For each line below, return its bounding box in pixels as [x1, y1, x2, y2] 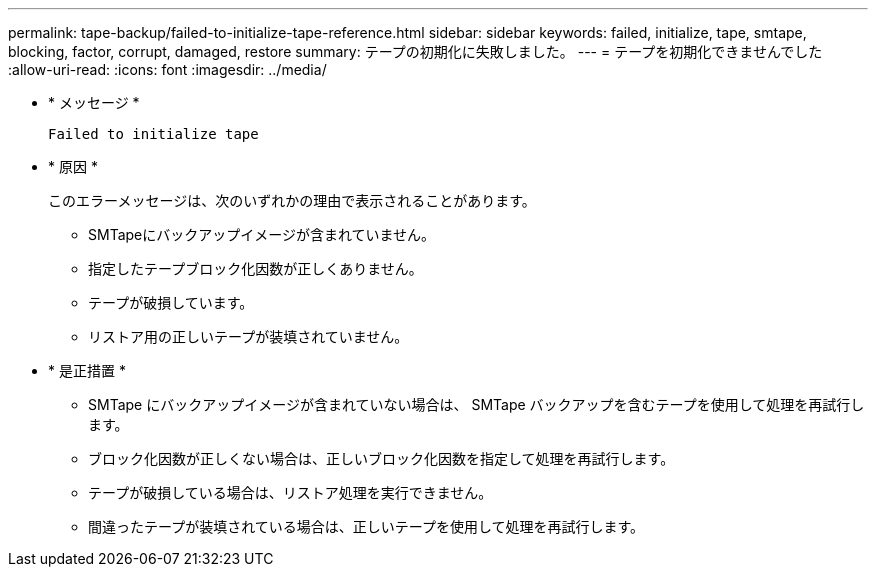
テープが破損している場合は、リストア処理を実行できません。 [88, 484, 493, 501]
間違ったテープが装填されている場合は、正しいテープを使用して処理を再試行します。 [88, 518, 645, 535]
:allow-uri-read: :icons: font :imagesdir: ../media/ [8, 61, 327, 78]
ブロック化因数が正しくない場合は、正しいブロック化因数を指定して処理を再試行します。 [88, 450, 675, 467]
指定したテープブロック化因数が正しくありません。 [88, 260, 423, 277]
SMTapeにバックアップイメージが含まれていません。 [88, 226, 436, 243]
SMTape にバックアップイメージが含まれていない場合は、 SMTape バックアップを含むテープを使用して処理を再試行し [88, 396, 865, 413]
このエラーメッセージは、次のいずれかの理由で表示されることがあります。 [48, 192, 536, 209]
